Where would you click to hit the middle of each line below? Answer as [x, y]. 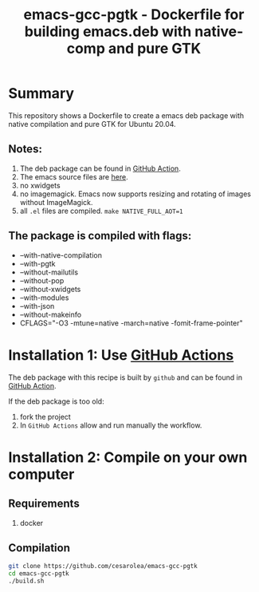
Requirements [44, 504]
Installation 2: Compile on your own [128, 457]
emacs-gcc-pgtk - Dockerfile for [134, 15]
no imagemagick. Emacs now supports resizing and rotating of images [135, 194]
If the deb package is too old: [57, 401]
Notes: [25, 149]
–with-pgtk [37, 263]
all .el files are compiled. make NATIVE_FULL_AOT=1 [101, 211]
